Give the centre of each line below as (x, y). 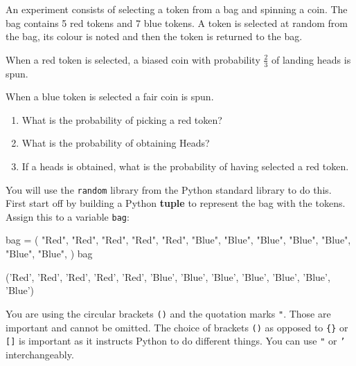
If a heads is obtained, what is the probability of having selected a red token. (185, 166)
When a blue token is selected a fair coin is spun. (110, 97)
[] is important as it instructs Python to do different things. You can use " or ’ (176, 341)
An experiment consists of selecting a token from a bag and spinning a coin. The (177, 9)
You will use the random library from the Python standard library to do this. (169, 189)
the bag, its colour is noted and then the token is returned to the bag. (154, 36)
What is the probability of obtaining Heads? (116, 143)
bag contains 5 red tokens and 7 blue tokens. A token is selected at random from (177, 22)
